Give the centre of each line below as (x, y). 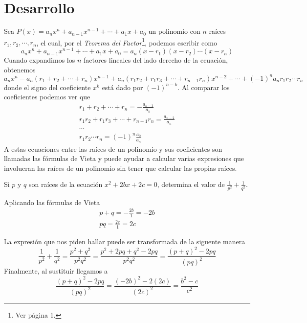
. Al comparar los (204, 87)
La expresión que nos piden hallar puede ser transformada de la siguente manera (125, 241)
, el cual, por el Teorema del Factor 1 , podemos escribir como (127, 42)
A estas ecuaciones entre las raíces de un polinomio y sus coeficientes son (113, 149)
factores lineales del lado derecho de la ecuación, (155, 60)
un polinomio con (174, 31)
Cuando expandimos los (40, 60)
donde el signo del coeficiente (47, 87)
